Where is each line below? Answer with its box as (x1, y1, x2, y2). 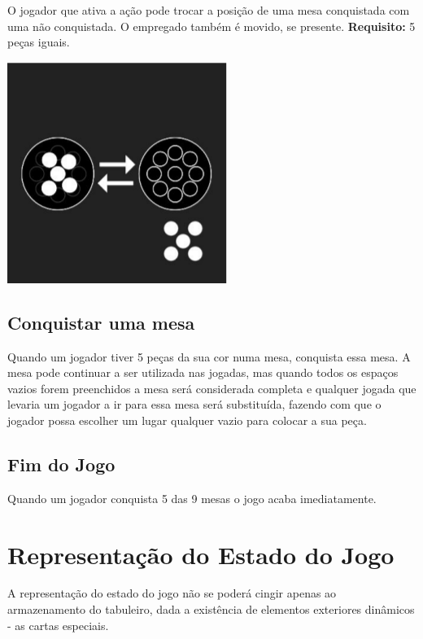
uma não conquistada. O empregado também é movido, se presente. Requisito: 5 (7, 17, 416, 34)
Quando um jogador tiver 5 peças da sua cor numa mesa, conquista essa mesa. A (7, 348, 411, 365)
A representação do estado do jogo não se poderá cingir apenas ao (7, 584, 337, 602)
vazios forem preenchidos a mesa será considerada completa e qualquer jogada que (7, 379, 416, 396)
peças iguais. (7, 33, 70, 50)
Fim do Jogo (7, 451, 116, 476)
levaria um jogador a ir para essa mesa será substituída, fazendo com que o (7, 396, 382, 413)
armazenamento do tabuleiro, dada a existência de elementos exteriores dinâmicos (7, 601, 415, 618)
